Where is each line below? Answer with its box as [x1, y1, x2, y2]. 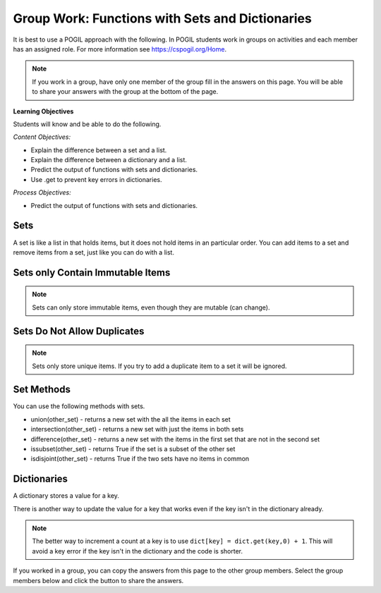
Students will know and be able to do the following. [13, 120, 162, 128]
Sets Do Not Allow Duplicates [13, 325, 145, 337]
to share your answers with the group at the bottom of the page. [32, 87, 219, 96]
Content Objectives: [13, 133, 71, 141]
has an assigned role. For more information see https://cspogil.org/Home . [13, 44, 227, 53]
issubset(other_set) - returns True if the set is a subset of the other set [30, 444, 236, 453]
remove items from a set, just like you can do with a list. [13, 247, 174, 257]
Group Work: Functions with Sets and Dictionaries [13, 11, 312, 26]
